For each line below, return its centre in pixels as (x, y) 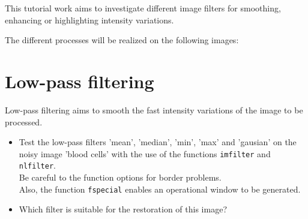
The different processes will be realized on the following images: (122, 40)
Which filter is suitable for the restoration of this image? (123, 209)
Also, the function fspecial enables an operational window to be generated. (160, 189)
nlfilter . (37, 165)
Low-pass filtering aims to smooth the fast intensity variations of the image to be (154, 109)
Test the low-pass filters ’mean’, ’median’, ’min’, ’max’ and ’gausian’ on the (158, 142)
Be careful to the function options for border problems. (120, 177)
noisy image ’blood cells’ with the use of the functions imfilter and (145, 153)
